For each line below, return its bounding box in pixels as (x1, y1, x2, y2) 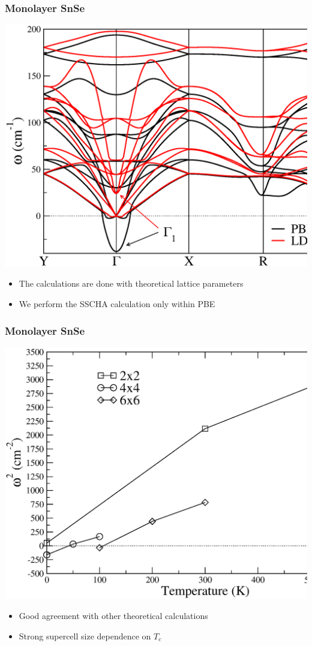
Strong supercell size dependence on (19, 629, 151, 642)
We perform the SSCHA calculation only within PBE (19, 298, 215, 310)
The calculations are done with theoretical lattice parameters (19, 277, 244, 290)
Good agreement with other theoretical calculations (19, 609, 208, 622)
